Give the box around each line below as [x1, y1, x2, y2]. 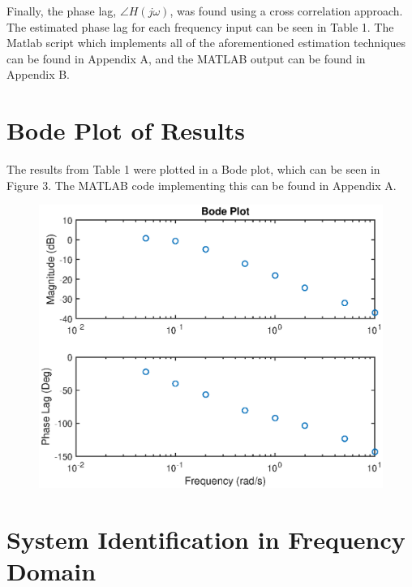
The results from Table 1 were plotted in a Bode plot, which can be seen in [6, 161, 380, 178]
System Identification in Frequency [6, 523, 406, 556]
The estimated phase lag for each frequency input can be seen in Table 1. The [6, 18, 394, 35]
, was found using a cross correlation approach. [170, 2, 403, 19]
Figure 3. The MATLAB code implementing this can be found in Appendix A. [6, 176, 397, 193]
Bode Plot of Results [6, 114, 245, 147]
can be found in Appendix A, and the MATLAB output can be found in [6, 50, 366, 67]
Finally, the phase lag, [6, 2, 117, 19]
